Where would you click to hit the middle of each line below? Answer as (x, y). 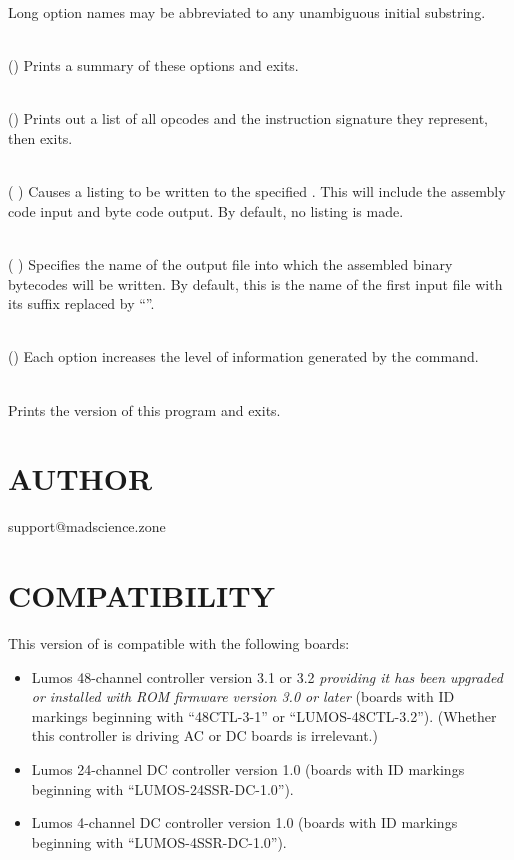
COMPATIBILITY (142, 595)
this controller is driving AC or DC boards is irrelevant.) (204, 735)
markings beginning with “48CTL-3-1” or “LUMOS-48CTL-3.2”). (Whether (264, 715)
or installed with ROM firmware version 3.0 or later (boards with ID (243, 696)
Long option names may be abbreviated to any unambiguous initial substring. (247, 12)
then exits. (40, 137)
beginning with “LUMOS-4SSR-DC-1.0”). (159, 841)
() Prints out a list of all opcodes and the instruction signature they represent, (248, 118)
